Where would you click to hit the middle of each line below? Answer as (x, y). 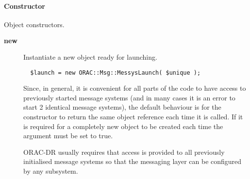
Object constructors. (34, 24)
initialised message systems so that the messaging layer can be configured (133, 161)
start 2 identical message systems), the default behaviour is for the (122, 107)
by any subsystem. (51, 171)
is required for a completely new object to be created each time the (123, 126)
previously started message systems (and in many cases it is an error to (129, 97)
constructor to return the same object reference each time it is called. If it (133, 117)
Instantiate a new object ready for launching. (90, 57)
